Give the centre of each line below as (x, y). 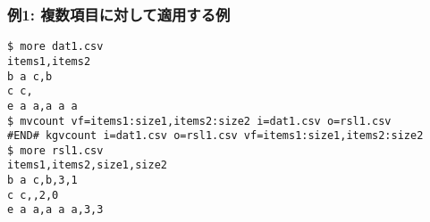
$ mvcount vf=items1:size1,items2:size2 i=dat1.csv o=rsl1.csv (199, 121)
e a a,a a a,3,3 (55, 210)
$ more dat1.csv (55, 47)
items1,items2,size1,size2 (87, 165)
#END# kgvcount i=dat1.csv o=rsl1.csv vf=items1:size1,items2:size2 (215, 136)
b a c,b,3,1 (42, 181)
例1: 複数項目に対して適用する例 (119, 14)
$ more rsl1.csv (55, 150)
